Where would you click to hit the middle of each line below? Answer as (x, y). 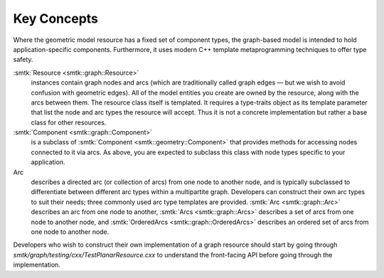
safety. (23, 60)
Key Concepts (56, 18)
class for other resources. (69, 122)
